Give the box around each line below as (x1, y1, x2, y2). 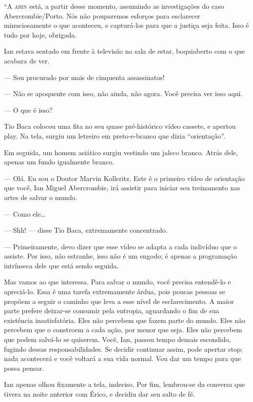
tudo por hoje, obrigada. (4, 29, 77, 40)
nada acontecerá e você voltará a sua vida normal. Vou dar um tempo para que (4, 353, 241, 363)
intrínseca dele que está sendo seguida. (4, 260, 119, 270)
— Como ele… (4, 208, 45, 219)
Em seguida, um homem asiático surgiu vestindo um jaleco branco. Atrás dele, (4, 147, 238, 157)
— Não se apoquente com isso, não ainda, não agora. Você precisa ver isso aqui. (4, 88, 243, 99)
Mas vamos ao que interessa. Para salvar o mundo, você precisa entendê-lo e (4, 277, 231, 287)
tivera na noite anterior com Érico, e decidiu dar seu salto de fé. (4, 389, 195, 399)
